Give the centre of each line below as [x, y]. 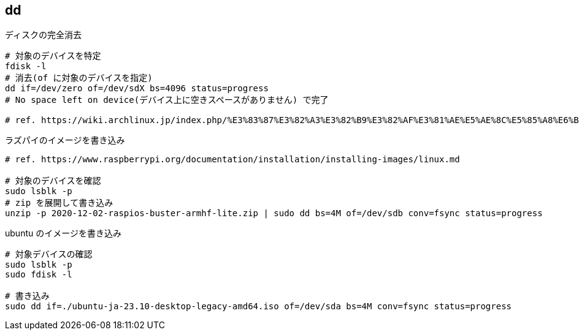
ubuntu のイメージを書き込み [63, 233]
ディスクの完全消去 [44, 35]
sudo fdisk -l [39, 275]
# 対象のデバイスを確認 [53, 181]
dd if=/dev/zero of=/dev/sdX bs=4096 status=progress [137, 88]
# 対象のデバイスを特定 [53, 56]
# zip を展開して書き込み [59, 203]
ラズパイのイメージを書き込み [65, 140]
